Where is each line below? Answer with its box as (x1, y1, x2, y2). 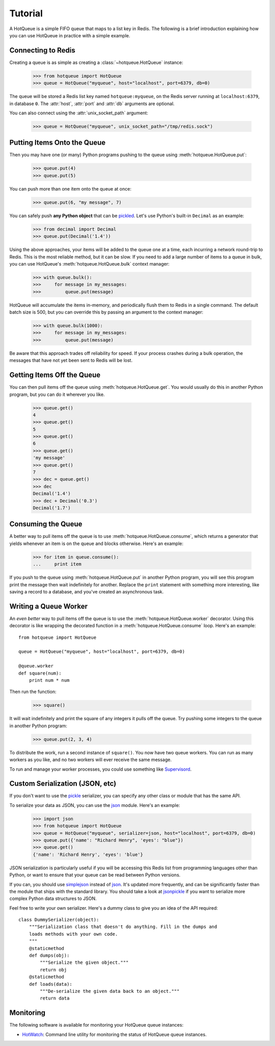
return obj (40, 967, 67, 972)
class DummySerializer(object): (18, 917, 99, 923)
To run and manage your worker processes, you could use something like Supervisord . (9, 766, 192, 772)
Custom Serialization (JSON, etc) (9, 779, 117, 788)
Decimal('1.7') (33, 505, 71, 511)
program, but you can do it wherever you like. (9, 391, 105, 397)
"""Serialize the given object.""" (40, 960, 129, 965)
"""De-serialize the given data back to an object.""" (40, 988, 180, 994)
